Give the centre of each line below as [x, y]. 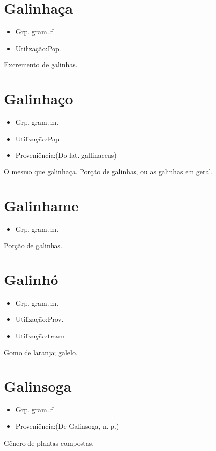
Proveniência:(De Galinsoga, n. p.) [67, 426]
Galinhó [31, 279]
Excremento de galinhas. [41, 65]
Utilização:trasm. [41, 336]
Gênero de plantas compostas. [49, 442]
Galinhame [41, 205]
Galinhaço [39, 99]
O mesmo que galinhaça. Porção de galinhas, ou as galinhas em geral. [108, 171]
